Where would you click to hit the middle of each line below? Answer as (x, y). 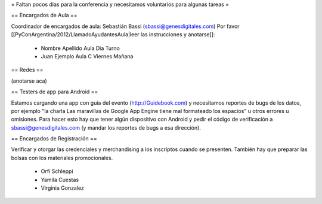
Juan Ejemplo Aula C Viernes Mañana (87, 56)
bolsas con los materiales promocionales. (62, 158)
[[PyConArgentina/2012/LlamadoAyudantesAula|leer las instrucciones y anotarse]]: (113, 34)
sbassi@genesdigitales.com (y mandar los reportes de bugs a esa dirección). (106, 127)
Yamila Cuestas (60, 180)
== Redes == (27, 70)
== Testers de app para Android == (55, 92)
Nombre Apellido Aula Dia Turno (80, 48)
